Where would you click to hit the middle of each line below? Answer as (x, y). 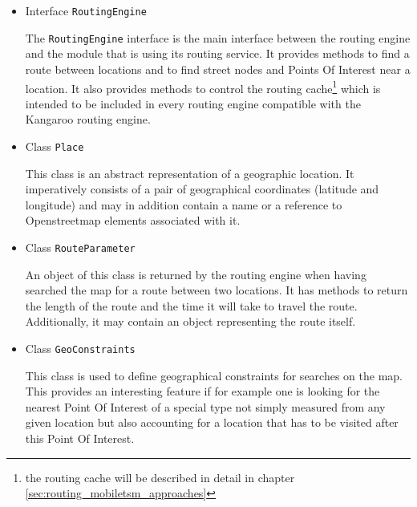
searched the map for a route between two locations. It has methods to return (217, 290)
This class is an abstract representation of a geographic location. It (190, 173)
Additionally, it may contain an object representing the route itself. (190, 321)
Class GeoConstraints (80, 348)
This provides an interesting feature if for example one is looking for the (202, 391)
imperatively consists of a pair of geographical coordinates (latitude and (202, 189)
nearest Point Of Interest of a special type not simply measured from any (205, 406)
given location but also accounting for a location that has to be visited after (212, 422)
